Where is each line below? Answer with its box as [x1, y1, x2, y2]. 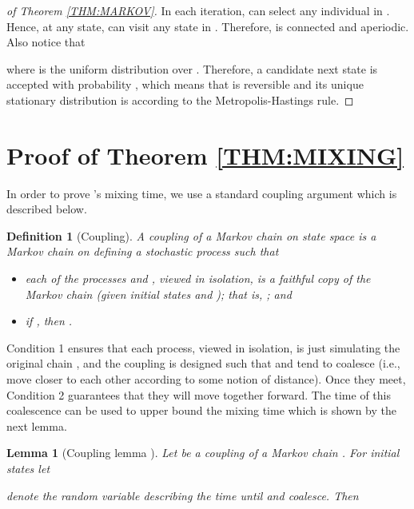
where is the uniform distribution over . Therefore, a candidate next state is [6, 60, 378, 77]
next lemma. [6, 417, 67, 434]
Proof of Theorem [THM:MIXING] [6, 138, 404, 171]
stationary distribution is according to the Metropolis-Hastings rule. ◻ [6, 91, 354, 108]
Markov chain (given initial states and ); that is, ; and [25, 285, 292, 302]
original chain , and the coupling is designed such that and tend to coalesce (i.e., [6, 355, 400, 372]
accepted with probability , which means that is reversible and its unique [6, 76, 364, 93]
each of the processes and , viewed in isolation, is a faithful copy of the [25, 270, 371, 287]
